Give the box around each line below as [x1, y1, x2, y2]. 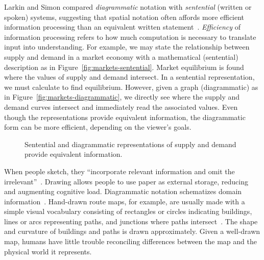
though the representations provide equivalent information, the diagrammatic [4, 111, 246, 122]
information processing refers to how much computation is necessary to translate [4, 31, 256, 42]
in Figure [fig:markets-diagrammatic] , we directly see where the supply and [4, 91, 240, 102]
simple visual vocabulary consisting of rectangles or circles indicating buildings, [4, 206, 252, 217]
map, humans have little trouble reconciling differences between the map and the [4, 236, 257, 247]
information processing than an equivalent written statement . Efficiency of [4, 21, 241, 32]
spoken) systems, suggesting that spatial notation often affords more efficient [4, 11, 245, 22]
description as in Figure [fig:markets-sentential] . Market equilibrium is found [4, 61, 244, 72]
